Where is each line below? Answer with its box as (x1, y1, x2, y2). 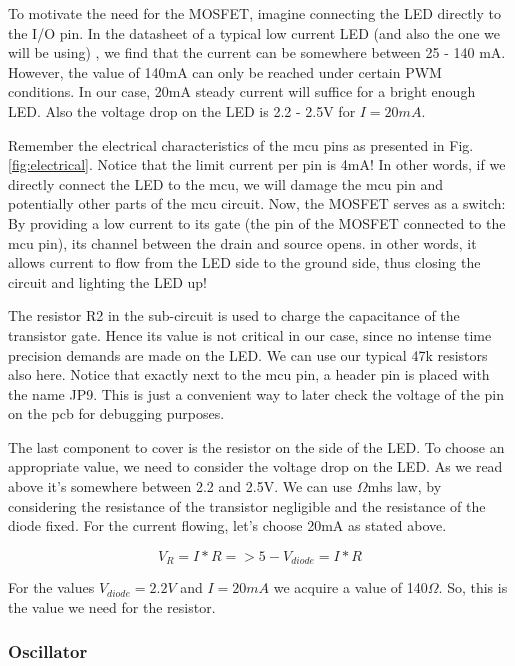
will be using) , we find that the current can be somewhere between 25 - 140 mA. (8, 42, 506, 63)
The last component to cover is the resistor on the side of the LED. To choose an (8, 436, 505, 457)
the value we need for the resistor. (8, 596, 216, 617)
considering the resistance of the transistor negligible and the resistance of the (8, 495, 486, 516)
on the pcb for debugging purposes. (8, 403, 225, 424)
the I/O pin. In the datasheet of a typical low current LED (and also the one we (8, 22, 500, 43)
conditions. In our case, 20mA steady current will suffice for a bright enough (8, 81, 476, 102)
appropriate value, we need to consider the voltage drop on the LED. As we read (8, 456, 503, 477)
